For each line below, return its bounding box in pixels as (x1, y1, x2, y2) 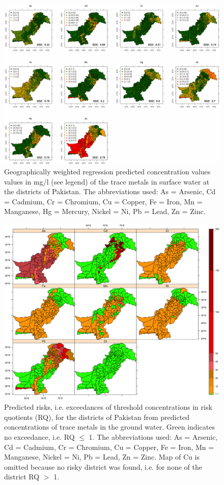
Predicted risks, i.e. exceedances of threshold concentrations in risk (4, 402, 212, 412)
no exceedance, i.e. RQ (4, 432, 75, 442)
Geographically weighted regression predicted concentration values (4, 166, 211, 177)
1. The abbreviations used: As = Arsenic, (89, 432, 218, 442)
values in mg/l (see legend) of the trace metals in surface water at (4, 176, 210, 187)
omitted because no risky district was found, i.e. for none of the (4, 461, 202, 472)
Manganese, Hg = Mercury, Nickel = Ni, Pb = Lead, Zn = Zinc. (4, 206, 206, 217)
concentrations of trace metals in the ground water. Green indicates (4, 421, 215, 432)
